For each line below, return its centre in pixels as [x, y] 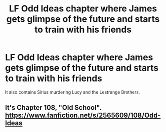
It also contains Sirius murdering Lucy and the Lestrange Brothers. [73, 92]
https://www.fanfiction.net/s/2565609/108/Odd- [83, 115]
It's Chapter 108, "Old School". [53, 108]
